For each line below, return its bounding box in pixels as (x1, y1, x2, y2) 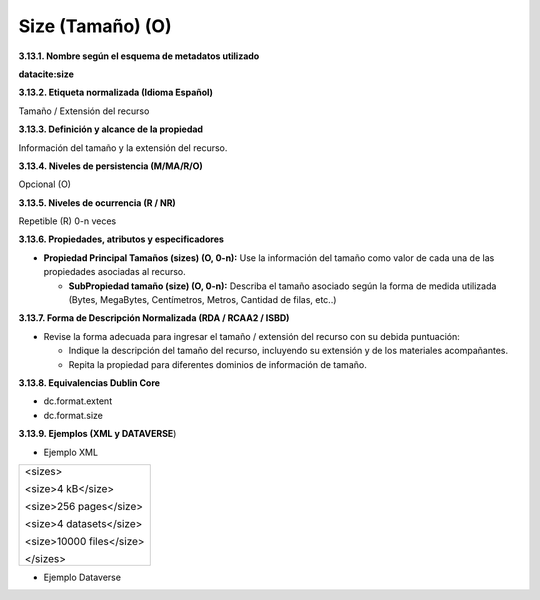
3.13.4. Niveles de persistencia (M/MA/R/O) (18, 160, 204, 172)
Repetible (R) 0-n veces (18, 215, 117, 227)
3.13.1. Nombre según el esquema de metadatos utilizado (18, 50, 260, 62)
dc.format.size (43, 409, 104, 421)
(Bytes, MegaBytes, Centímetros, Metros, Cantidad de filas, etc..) (68, 294, 337, 306)
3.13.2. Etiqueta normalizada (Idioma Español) (18, 86, 214, 99)
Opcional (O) (18, 178, 72, 190)
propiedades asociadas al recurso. (43, 266, 187, 278)
